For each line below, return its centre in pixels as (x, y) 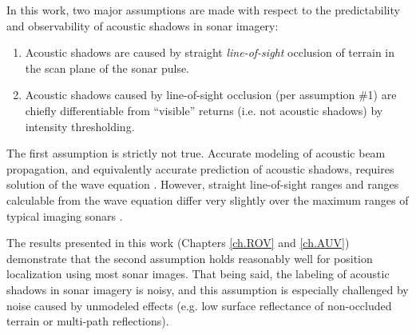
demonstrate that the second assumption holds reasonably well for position (190, 258)
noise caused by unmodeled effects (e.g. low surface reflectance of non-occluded (199, 305)
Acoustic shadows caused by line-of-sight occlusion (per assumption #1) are (211, 95)
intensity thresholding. (80, 126)
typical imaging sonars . (65, 215)
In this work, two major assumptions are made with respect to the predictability (203, 10)
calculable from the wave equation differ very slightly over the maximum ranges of (208, 199)
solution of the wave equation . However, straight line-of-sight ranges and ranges (203, 184)
